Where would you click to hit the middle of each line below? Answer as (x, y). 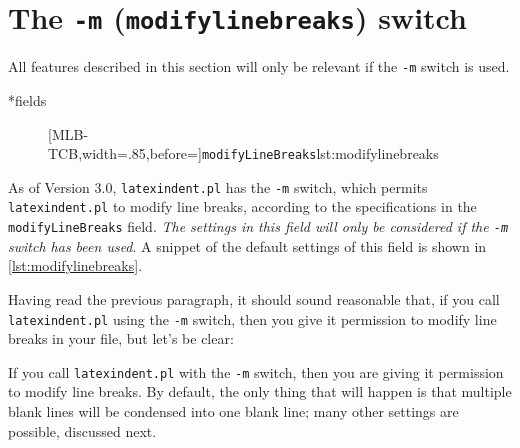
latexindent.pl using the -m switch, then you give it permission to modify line (252, 318)
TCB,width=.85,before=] (125, 153)
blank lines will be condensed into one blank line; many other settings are (233, 411)
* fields (27, 99)
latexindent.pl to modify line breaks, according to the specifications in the (242, 206)
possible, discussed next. (82, 430)
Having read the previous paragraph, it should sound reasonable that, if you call (254, 298)
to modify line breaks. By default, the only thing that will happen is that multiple (260, 391)
